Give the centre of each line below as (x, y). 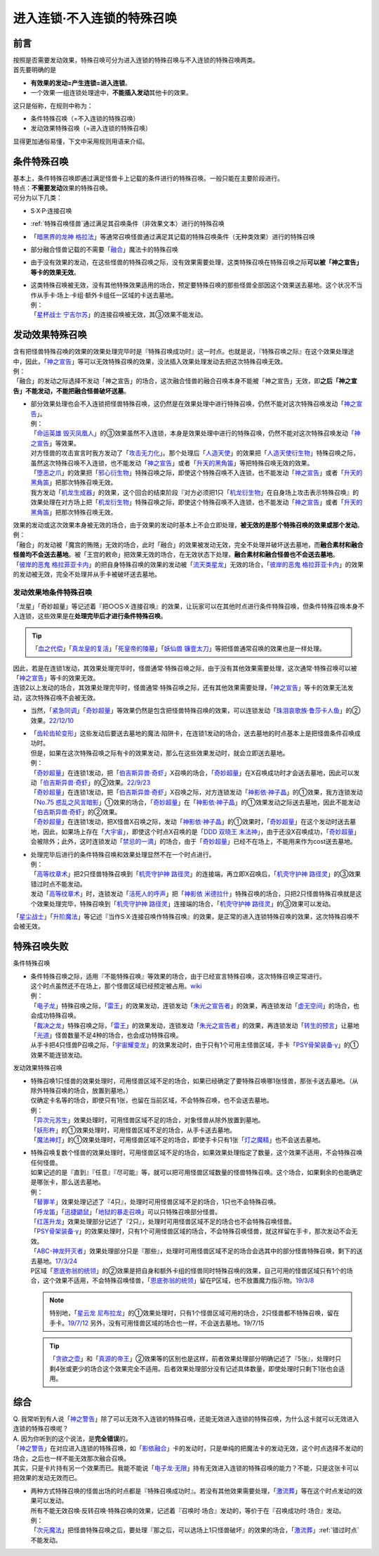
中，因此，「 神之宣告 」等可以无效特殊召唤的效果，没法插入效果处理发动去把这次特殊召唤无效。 (150, 361)
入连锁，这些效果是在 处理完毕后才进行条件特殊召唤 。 (90, 616)
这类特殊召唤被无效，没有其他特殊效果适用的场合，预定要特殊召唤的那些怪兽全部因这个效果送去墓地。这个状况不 (193, 285)
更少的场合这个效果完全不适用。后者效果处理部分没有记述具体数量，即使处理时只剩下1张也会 (205, 1368)
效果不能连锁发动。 (58, 1055)
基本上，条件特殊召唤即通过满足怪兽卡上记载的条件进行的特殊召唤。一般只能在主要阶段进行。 (148, 178)
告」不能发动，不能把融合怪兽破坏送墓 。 (71, 391)
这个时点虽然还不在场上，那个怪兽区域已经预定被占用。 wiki (116, 986)
